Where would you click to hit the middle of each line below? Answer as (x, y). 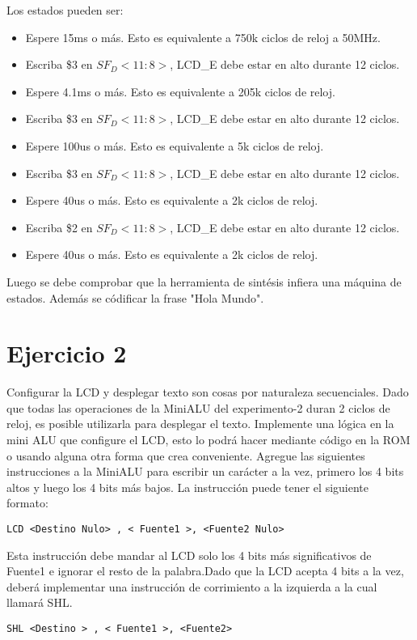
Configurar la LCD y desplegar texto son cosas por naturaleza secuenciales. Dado (208, 392)
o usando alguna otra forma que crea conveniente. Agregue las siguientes (186, 455)
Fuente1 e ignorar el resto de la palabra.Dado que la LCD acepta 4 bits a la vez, (205, 571)
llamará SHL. (40, 602)
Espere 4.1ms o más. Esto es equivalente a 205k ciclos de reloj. (180, 91)
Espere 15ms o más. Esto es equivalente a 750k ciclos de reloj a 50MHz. (203, 37)
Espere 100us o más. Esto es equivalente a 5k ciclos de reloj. (175, 145)
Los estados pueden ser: (65, 10)
